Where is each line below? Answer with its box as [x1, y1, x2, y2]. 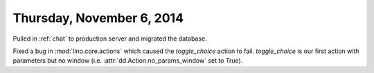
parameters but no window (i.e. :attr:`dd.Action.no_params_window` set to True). [12, 56, 243, 65]
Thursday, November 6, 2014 [12, 10, 184, 25]
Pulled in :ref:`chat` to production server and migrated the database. [12, 34, 207, 43]
